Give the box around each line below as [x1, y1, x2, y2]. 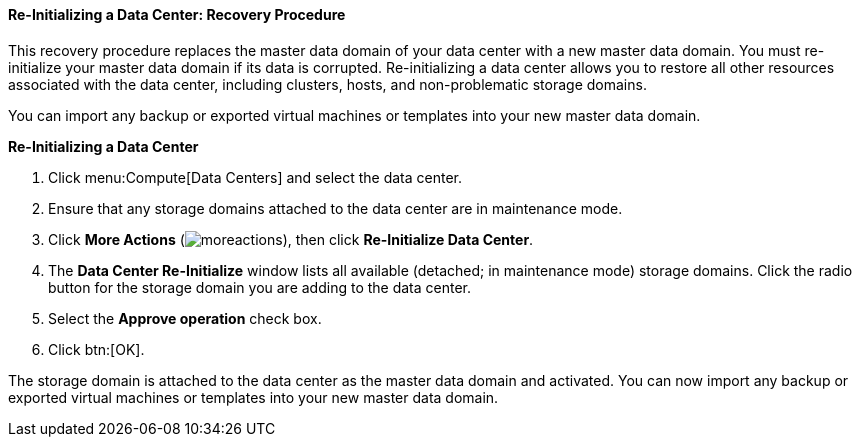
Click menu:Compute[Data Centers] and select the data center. [48, 168, 463, 186]
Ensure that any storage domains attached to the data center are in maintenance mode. [48, 199, 623, 217]
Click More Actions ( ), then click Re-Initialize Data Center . [48, 230, 534, 248]
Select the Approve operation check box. [48, 309, 322, 327]
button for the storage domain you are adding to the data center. [48, 278, 472, 296]
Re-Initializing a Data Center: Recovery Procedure [8, 6, 346, 23]
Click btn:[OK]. [48, 340, 145, 358]
